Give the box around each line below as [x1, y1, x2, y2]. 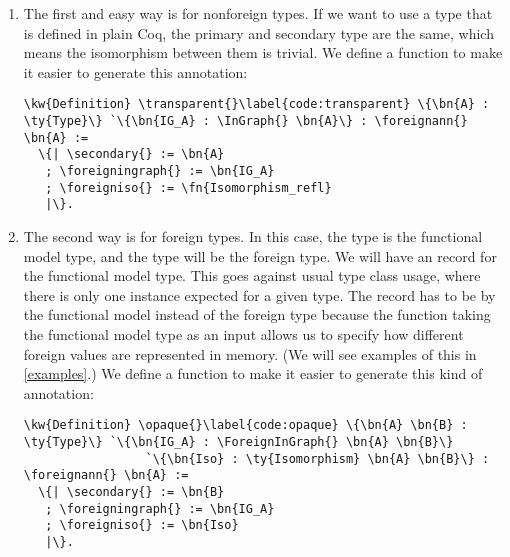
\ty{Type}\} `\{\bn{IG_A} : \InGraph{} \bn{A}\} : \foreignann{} [23, 114, 468, 129]
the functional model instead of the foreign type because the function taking [23, 304, 491, 325]
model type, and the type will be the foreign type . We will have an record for [23, 245, 497, 266]
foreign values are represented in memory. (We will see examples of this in [23, 343, 477, 364]
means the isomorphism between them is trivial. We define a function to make [23, 42, 503, 63]
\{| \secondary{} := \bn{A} [38, 147, 225, 162]
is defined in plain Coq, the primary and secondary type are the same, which [23, 22, 494, 43]
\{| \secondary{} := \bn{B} [38, 484, 225, 499]
